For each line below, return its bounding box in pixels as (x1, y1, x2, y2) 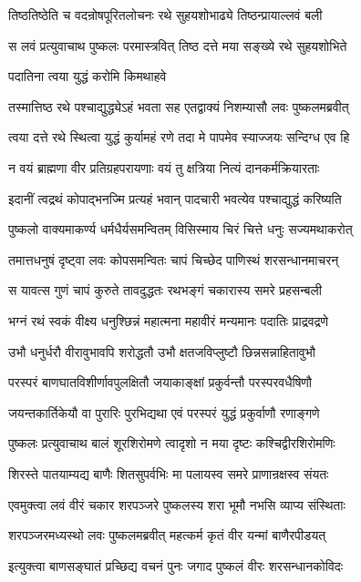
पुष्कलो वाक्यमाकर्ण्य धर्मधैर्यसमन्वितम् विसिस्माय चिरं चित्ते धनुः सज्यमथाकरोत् (8, 220, 353, 239)
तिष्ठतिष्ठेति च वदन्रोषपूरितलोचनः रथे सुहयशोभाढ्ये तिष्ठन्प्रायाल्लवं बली (8, 5, 323, 24)
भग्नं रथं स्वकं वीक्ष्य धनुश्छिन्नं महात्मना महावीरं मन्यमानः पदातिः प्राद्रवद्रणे (8, 311, 329, 330)
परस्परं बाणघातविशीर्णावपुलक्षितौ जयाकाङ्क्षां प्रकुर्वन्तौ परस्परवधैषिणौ (8, 373, 313, 392)
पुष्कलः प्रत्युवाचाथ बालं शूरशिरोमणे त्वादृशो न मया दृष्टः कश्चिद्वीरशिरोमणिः (8, 434, 335, 453)
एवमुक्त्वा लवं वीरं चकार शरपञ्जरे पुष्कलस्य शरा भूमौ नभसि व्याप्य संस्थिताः (8, 495, 346, 514)
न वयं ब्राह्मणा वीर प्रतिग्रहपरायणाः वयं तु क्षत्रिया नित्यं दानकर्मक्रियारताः (8, 158, 320, 177)
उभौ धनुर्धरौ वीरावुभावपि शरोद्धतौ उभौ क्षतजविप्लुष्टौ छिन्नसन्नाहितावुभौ (8, 342, 315, 361)
